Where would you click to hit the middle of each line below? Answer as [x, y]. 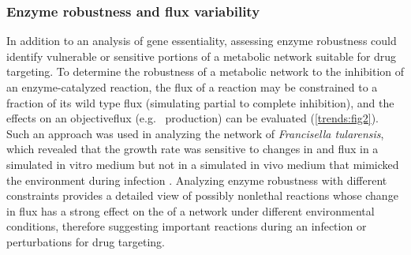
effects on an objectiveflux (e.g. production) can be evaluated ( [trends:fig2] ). [193, 118]
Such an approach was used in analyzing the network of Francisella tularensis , [195, 133]
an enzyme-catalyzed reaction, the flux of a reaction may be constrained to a [192, 87]
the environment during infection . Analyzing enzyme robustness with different [197, 180]
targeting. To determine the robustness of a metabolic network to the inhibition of [205, 71]
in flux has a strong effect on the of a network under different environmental [191, 210]
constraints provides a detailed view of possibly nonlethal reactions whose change [202, 195]
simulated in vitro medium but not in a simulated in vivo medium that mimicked [203, 164]
